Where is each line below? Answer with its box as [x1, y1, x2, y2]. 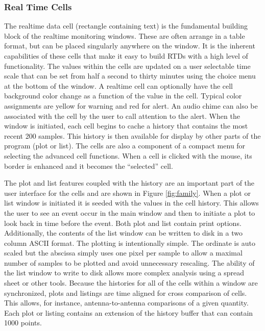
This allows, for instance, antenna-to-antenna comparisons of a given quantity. [4, 297, 249, 308]
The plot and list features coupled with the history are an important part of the [4, 177, 255, 188]
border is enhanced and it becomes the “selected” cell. [4, 160, 173, 171]
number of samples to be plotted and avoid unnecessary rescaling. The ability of [4, 257, 255, 268]
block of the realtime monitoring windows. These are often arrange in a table [4, 30, 245, 41]
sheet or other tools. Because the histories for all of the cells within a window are [4, 277, 258, 288]
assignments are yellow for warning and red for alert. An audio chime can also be [4, 100, 258, 111]
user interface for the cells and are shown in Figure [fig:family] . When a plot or [4, 187, 251, 198]
